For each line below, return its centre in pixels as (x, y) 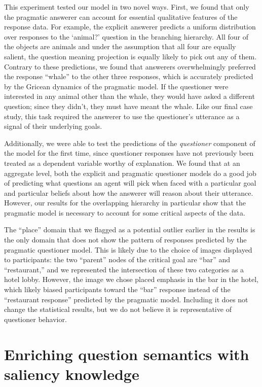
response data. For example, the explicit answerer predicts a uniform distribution (130, 27)
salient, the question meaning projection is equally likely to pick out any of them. (130, 56)
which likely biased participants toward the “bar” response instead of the (117, 289)
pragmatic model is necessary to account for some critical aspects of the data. (125, 212)
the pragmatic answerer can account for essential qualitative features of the (121, 16)
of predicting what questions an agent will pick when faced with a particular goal (130, 183)
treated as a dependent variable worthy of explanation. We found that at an (122, 163)
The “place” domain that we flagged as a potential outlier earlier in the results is (130, 230)
